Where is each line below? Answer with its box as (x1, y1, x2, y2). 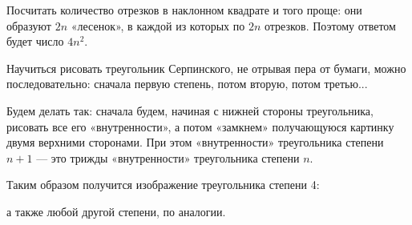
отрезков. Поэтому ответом (264, 17, 396, 34)
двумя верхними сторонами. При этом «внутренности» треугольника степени (6, 134, 384, 151)
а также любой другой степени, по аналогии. (6, 203, 226, 219)
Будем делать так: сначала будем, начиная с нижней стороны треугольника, (6, 102, 374, 119)
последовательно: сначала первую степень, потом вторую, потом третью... (6, 75, 368, 92)
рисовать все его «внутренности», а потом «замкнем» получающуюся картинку (6, 118, 394, 135)
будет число (6, 33, 64, 50)
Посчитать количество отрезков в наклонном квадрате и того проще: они (6, 2, 362, 18)
